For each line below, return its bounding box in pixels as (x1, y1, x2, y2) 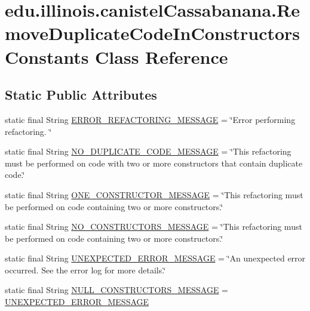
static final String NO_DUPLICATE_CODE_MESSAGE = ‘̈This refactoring (5, 145, 291, 158)
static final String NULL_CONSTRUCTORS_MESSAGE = (5, 284, 228, 296)
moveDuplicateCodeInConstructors (5, 21, 300, 45)
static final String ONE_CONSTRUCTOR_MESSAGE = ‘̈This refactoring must (5, 188, 303, 201)
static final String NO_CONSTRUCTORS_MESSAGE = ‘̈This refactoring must (5, 220, 302, 233)
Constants (5, 44, 89, 69)
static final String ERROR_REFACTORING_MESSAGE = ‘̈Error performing (5, 113, 296, 125)
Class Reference (95, 44, 228, 69)
